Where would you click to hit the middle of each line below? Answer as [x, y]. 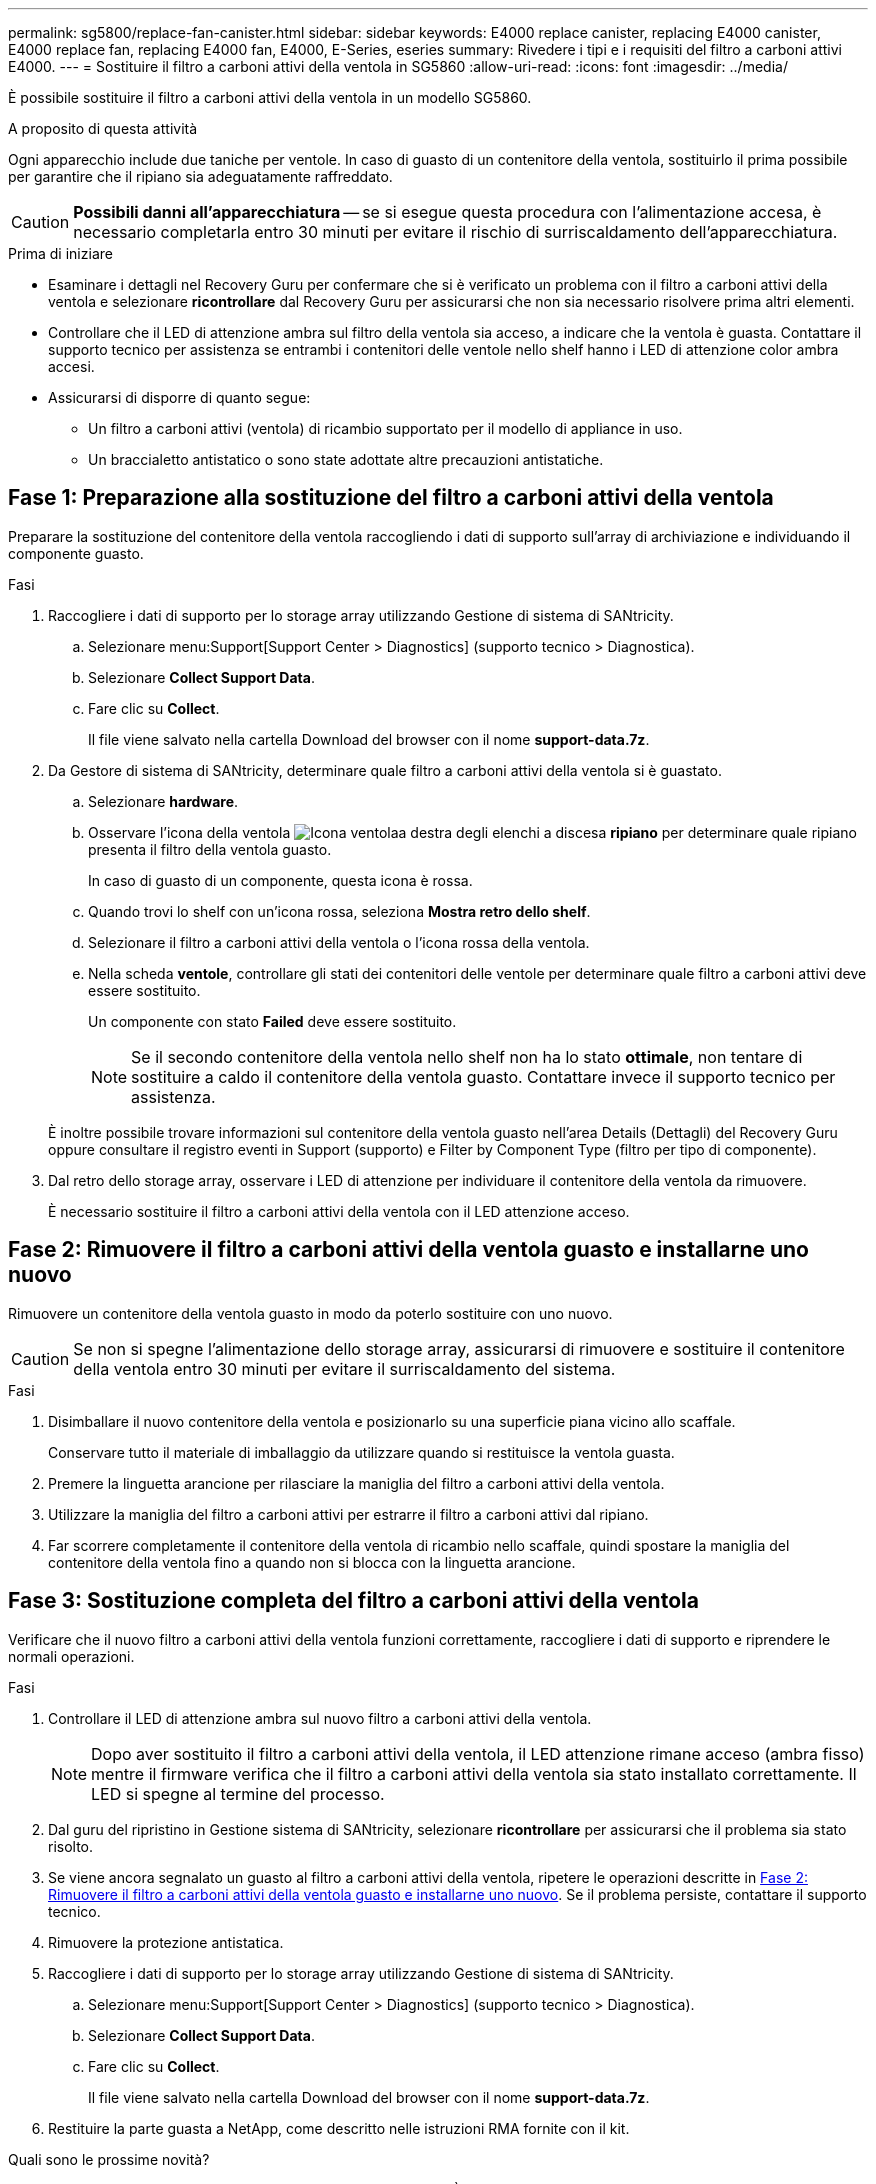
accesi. [71, 366]
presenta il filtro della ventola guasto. [210, 849]
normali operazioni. [71, 1656]
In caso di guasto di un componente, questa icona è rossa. [280, 880]
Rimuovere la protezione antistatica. [166, 1942]
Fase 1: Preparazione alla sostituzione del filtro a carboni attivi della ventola [391, 498]
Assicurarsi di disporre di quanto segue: [179, 397]
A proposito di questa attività [103, 128]
